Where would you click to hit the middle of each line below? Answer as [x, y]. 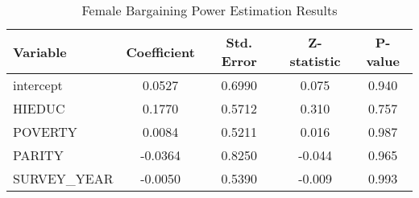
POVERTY [45, 132]
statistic [315, 61]
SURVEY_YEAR [63, 178]
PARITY [38, 155]
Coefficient [160, 52]
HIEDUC [39, 108]
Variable [40, 52]
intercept [38, 85]
